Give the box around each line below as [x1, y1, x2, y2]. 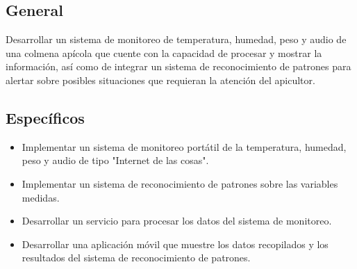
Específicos [6, 106, 85, 128]
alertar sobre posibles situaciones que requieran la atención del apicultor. [6, 72, 315, 87]
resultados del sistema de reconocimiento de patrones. [22, 250, 251, 265]
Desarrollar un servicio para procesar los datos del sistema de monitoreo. [22, 213, 332, 228]
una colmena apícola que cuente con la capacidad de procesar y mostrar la [6, 45, 322, 60]
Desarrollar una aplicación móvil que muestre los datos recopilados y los [22, 236, 329, 251]
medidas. [22, 190, 60, 204]
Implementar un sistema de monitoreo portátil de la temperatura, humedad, [22, 139, 347, 154]
